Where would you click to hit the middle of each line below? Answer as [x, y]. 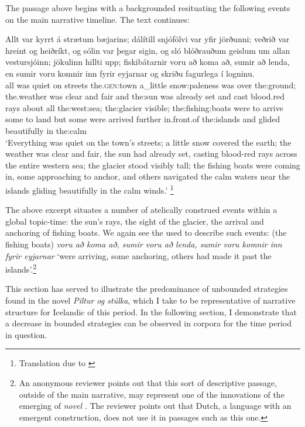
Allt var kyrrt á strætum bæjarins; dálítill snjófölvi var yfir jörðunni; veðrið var [148, 39]
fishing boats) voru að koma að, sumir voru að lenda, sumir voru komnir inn [144, 244]
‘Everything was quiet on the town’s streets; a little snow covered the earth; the [148, 142]
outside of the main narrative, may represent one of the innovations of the [152, 394]
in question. [26, 334]
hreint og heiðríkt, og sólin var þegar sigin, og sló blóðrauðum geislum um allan [148, 50]
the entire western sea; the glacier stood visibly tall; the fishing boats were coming [153, 165]
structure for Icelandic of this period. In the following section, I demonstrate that [151, 311]
